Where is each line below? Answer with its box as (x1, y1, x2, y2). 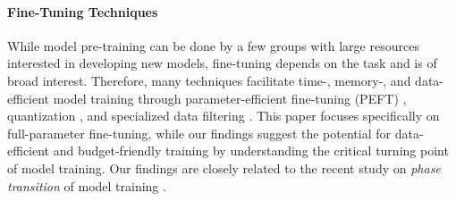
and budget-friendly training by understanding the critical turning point (53, 141, 449, 160)
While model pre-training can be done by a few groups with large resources (7, 36, 419, 54)
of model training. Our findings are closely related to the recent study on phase (7, 158, 441, 177)
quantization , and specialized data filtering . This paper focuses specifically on (7, 106, 440, 125)
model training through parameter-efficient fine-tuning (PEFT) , (53, 88, 407, 107)
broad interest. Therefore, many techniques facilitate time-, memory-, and (7, 71, 411, 89)
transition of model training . (7, 176, 166, 195)
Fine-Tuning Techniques (7, 2, 158, 21)
